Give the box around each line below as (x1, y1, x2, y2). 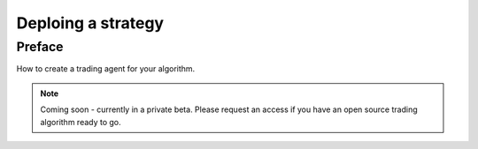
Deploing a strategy (16, 13, 164, 33)
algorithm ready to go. (40, 116, 121, 127)
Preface (16, 39, 64, 55)
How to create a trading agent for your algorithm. (16, 63, 196, 74)
